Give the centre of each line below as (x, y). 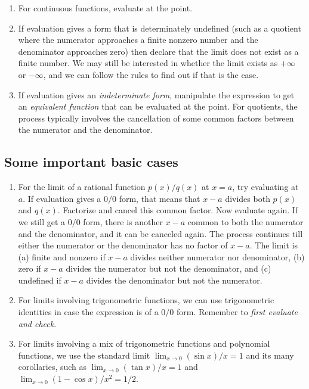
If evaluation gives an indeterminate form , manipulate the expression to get (156, 94)
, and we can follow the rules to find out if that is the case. (151, 74)
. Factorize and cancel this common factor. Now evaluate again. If (178, 210)
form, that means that (160, 198)
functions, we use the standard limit (84, 355)
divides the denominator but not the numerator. (174, 280)
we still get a (42, 221)
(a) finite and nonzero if (62, 256)
